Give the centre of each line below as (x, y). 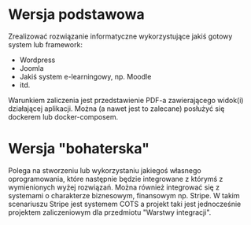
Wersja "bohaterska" (79, 149)
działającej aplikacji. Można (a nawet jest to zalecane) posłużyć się (116, 109)
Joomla (32, 68)
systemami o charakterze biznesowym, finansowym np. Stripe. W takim (124, 195)
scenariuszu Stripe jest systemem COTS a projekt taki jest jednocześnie (125, 204)
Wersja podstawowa (76, 15)
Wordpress (37, 60)
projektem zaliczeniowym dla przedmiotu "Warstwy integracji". (110, 212)
